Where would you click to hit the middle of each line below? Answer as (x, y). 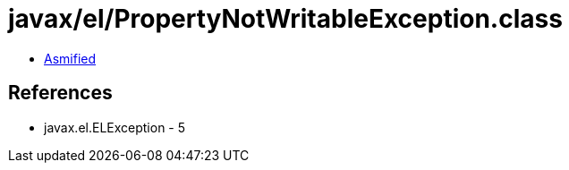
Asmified (70, 58)
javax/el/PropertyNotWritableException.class (285, 19)
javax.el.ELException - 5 (115, 127)
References (60, 93)
